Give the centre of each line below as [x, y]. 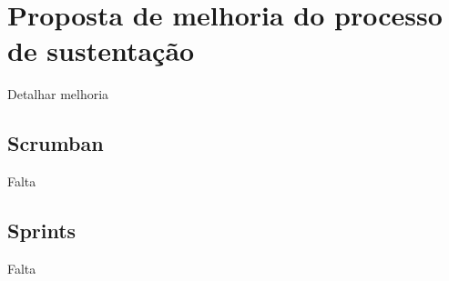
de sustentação [101, 50]
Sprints [42, 231]
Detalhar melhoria [58, 94]
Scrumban [56, 143]
